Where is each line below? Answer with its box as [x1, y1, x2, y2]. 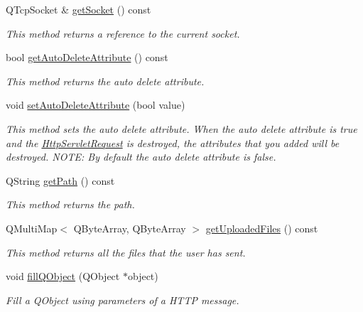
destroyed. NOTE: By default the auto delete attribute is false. [6, 149, 276, 164]
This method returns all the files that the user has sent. [6, 244, 246, 259]
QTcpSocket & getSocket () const [6, 2, 151, 16]
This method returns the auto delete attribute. [6, 73, 205, 88]
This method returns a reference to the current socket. [6, 26, 240, 41]
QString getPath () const [6, 173, 115, 188]
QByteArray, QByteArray [73, 220, 186, 235]
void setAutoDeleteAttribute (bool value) [6, 97, 185, 112]
